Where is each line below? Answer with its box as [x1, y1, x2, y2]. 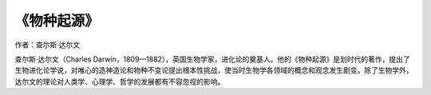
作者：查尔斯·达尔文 [14, 40, 81, 49]
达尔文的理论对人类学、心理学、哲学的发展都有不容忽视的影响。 [14, 77, 225, 86]
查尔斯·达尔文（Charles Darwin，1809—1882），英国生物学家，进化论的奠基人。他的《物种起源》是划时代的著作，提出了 [14, 54, 410, 64]
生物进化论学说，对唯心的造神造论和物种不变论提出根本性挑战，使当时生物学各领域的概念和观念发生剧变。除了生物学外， [14, 65, 413, 75]
